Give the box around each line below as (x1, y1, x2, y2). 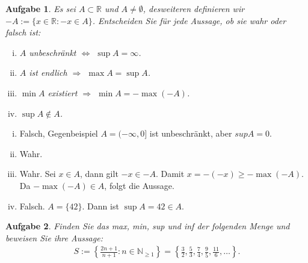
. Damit (155, 167, 185, 180)
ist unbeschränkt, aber (149, 127, 232, 140)
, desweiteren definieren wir (143, 2, 245, 14)
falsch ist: (5, 26, 41, 39)
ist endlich (29, 66, 67, 79)
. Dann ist (82, 199, 119, 212)
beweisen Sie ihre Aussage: (5, 231, 103, 244)
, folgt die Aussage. (104, 179, 174, 191)
